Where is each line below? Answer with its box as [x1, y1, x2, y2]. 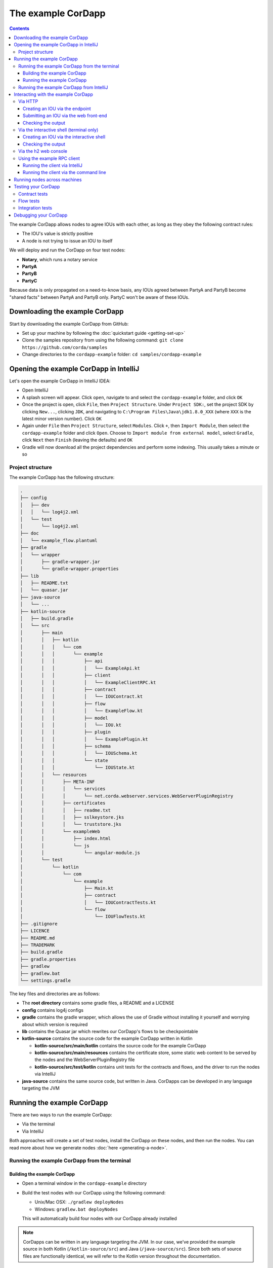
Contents [9, 25, 30, 31]
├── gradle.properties [20, 956, 76, 962]
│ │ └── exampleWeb [20, 828, 101, 834]
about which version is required [22, 1021, 88, 1027]
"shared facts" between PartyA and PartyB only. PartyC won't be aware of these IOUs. [9, 294, 190, 300]
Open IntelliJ [22, 387, 49, 393]
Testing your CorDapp [14, 184, 60, 190]
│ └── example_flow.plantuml [20, 538, 98, 543]
